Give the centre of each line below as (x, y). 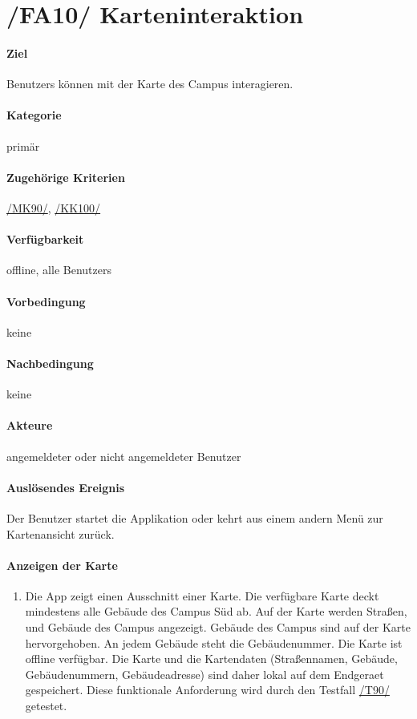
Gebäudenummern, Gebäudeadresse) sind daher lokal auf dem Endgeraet (204, 674)
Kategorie (34, 115)
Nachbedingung (50, 363)
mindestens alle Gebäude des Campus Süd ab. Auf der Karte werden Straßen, (216, 611)
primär (23, 145)
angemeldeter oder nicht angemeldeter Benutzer (124, 456)
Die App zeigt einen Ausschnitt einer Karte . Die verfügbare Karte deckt (202, 595)
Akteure (30, 425)
